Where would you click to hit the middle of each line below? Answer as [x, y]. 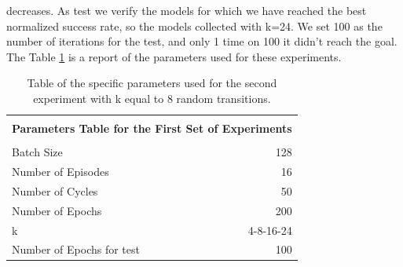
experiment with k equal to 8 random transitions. [152, 98]
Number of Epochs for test [76, 249]
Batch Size [37, 152]
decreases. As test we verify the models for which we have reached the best [187, 10]
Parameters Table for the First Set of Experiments [152, 128]
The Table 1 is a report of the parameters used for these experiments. [174, 56]
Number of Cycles [55, 190]
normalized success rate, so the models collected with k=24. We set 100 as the [194, 26]
